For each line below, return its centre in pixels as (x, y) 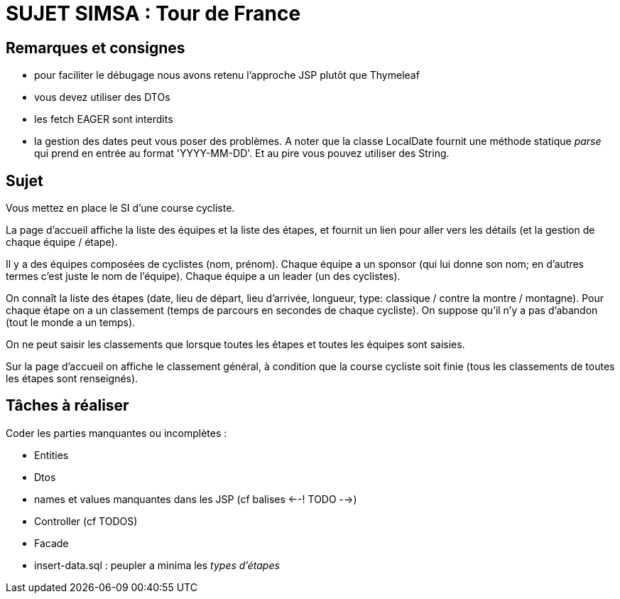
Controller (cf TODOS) (86, 521)
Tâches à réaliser (67, 406)
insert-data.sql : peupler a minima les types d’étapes (157, 565)
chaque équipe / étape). (62, 242)
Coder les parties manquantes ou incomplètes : (116, 433)
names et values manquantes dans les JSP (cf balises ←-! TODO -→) (196, 499)
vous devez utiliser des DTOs (102, 97)
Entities (51, 455)
